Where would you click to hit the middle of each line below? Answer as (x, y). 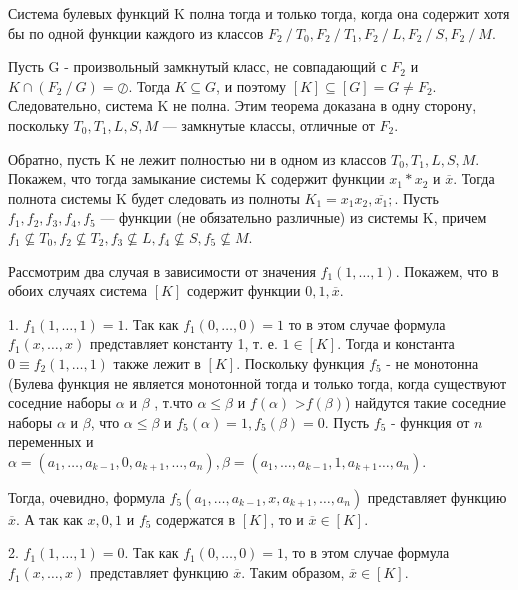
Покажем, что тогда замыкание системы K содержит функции (196, 178)
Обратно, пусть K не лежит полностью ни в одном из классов (197, 158)
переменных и (51, 441)
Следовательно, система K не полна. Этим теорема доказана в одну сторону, (242, 105)
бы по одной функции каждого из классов (136, 32)
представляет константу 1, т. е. (183, 343)
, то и (287, 518)
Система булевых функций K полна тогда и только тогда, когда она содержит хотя (259, 13)
